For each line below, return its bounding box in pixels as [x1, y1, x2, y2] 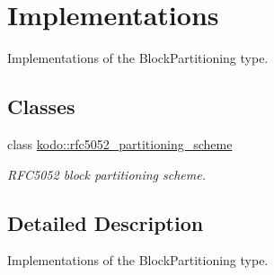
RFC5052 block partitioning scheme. [7, 164, 206, 183]
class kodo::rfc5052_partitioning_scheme [7, 134, 233, 153]
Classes [7, 93, 75, 120]
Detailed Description [7, 208, 204, 236]
